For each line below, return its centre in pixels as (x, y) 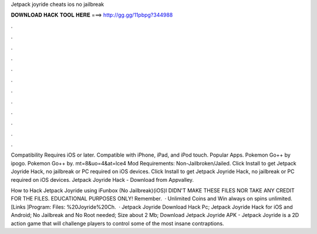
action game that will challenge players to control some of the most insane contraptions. (117, 223)
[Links (18, 207)
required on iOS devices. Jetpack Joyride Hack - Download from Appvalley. (102, 179)
